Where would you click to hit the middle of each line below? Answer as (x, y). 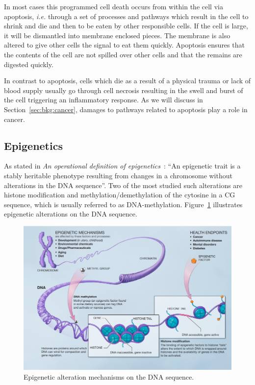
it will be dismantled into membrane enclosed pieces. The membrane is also (117, 35)
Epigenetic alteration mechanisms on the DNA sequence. (109, 376)
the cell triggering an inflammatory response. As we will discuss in (103, 100)
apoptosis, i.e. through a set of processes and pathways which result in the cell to (126, 16)
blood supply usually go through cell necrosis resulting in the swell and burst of (124, 90)
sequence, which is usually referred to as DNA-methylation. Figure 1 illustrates (123, 204)
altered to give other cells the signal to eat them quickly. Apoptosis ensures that (124, 45)
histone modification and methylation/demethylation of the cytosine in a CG (120, 195)
